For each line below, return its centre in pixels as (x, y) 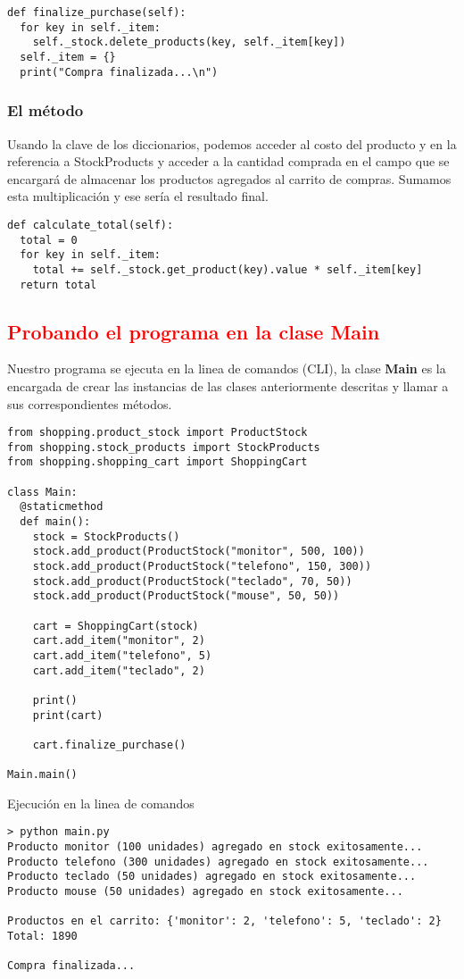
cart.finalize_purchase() (109, 745)
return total (58, 284)
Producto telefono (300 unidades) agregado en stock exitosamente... (218, 862)
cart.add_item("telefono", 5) (122, 655)
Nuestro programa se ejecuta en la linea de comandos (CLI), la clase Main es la (227, 368)
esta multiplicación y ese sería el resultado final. (138, 196)
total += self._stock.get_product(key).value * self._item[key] (228, 269)
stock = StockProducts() (106, 536)
